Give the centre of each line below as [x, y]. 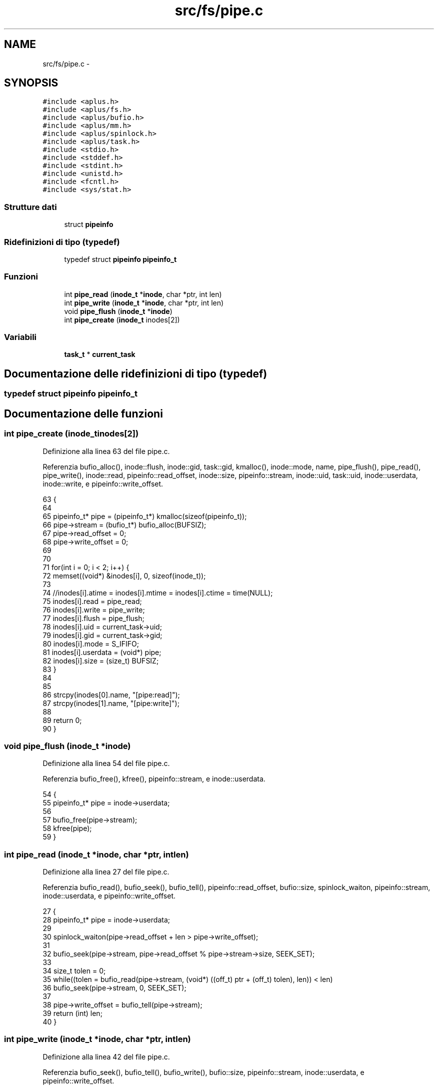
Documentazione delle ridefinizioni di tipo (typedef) [136, 373]
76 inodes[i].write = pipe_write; [94, 609]
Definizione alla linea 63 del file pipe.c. [106, 451]
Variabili [20, 337]
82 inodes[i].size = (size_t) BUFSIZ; [101, 660]
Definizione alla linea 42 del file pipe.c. [106, 1056]
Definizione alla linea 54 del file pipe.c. [106, 763]
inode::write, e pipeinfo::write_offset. [103, 483]
